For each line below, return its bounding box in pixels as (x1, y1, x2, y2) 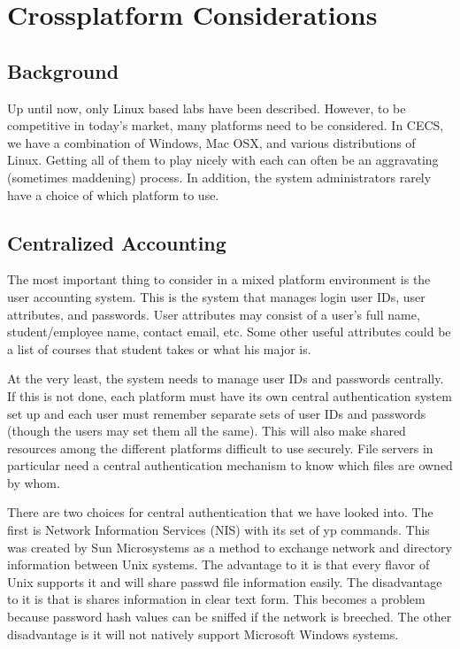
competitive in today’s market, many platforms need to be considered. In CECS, (7, 116, 444, 135)
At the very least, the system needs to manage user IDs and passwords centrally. (7, 369, 444, 388)
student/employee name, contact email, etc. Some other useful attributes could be (7, 322, 451, 341)
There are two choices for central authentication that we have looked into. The (7, 503, 433, 522)
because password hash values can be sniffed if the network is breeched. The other (7, 607, 452, 626)
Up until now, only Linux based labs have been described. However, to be (7, 98, 406, 117)
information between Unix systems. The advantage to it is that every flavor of (7, 555, 430, 574)
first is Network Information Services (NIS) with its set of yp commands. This (7, 521, 430, 539)
